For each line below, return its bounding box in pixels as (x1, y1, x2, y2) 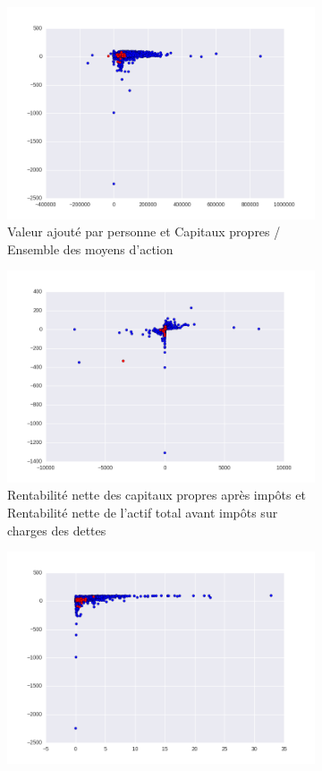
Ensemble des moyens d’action (7, 239, 174, 258)
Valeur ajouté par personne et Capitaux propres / (7, 222, 281, 241)
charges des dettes (7, 520, 106, 539)
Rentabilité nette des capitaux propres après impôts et (7, 485, 306, 504)
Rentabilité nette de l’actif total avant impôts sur (7, 502, 278, 521)
